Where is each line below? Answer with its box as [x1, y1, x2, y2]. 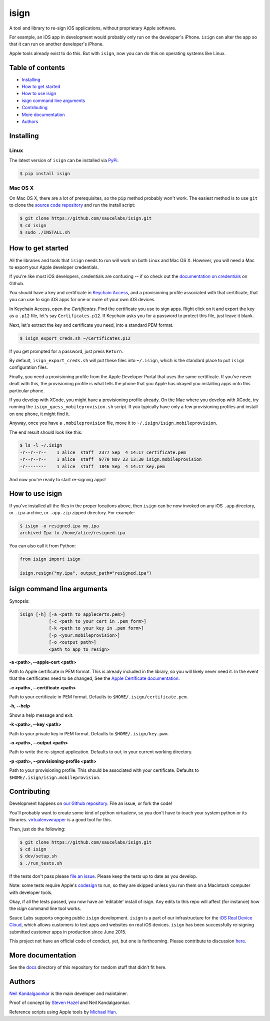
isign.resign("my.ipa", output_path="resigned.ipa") [19, 570, 152, 576]
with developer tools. [9, 889, 52, 895]
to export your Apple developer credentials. [9, 264, 99, 270]
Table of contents [9, 63, 65, 72]
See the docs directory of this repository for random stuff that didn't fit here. [9, 964, 167, 970]
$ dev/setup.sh [19, 853, 57, 859]
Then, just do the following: [9, 826, 65, 832]
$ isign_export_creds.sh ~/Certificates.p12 [19, 335, 131, 341]
